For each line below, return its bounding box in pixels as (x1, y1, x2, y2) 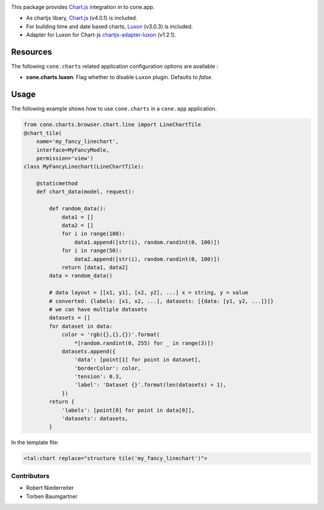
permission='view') (36, 155, 94, 161)
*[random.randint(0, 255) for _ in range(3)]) (74, 340, 214, 346)
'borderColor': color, (74, 365, 141, 371)
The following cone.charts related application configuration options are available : (11, 63, 218, 70)
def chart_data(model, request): (36, 188, 135, 195)
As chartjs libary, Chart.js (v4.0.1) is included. (26, 14, 137, 22)
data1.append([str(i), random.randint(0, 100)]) (74, 239, 220, 245)
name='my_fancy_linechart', (36, 138, 119, 145)
